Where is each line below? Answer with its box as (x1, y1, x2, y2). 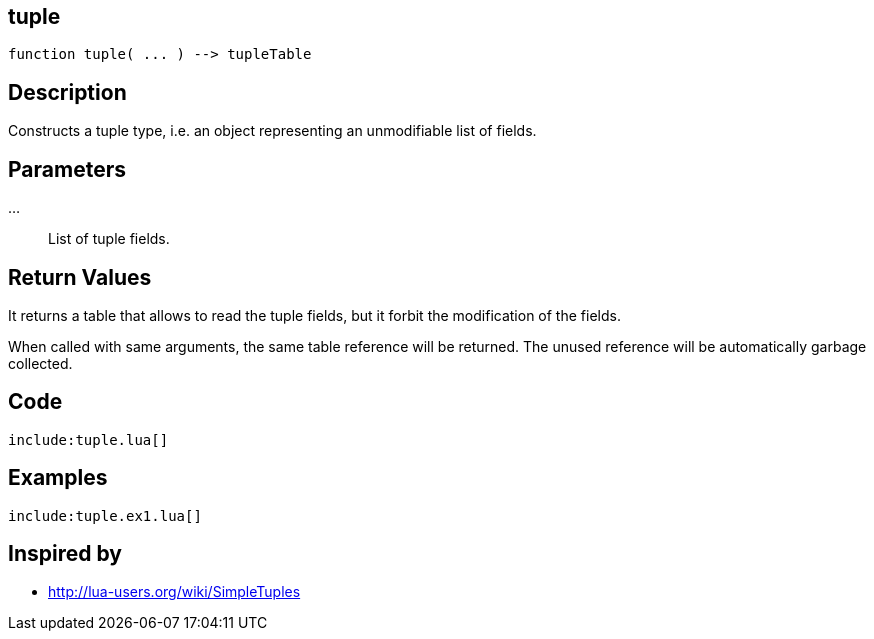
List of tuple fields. (48, 230, 170, 248)
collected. (8, 354, 73, 372)
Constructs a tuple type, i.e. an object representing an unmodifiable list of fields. (8, 122, 537, 140)
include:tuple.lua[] (8, 431, 169, 448)
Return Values (8, 264, 152, 290)
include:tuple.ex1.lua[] (8, 507, 202, 524)
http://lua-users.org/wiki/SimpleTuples (48, 583, 301, 601)
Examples (8, 465, 108, 491)
